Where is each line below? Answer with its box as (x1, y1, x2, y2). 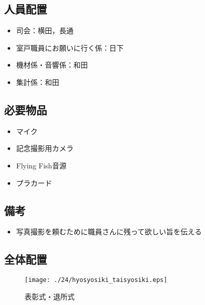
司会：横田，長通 (16, 25, 74, 36)
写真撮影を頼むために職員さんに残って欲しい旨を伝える (16, 226, 202, 237)
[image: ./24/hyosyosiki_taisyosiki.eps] (25, 276, 168, 284)
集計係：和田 (16, 76, 59, 87)
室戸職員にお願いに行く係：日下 (16, 42, 124, 53)
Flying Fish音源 (16, 160, 66, 170)
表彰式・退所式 (25, 291, 75, 301)
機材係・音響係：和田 (16, 59, 88, 70)
